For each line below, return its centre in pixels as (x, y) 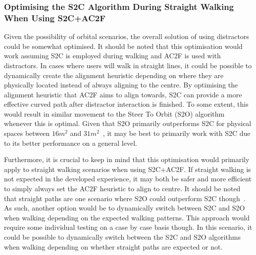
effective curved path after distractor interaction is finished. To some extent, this (126, 104)
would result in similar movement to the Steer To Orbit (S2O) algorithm (114, 113)
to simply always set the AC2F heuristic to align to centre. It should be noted (122, 189)
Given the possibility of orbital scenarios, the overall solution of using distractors (127, 36)
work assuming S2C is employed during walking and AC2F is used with (112, 56)
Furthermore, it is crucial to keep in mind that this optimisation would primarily (127, 159)
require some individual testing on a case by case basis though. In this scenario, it (128, 227)
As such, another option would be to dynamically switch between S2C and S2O (125, 208)
